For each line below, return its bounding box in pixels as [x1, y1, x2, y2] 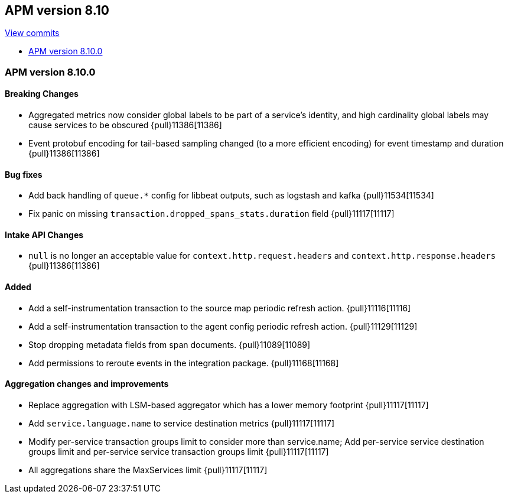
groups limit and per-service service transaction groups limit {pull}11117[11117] [28, 446, 329, 457]
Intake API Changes [5, 229, 84, 240]
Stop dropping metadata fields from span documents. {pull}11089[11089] [28, 339, 311, 350]
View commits [5, 28, 60, 38]
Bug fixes [5, 169, 43, 180]
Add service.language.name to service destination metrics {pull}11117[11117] [28, 418, 334, 428]
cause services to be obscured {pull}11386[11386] [28, 120, 222, 131]
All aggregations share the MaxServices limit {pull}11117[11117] [28, 464, 268, 475]
